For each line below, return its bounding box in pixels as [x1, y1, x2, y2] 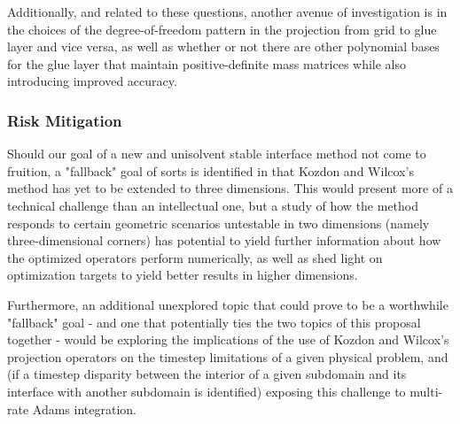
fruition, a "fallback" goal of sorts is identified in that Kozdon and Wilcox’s [7, 161, 414, 180]
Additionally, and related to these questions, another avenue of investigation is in [7, 3, 448, 20]
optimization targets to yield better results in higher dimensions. [7, 266, 358, 284]
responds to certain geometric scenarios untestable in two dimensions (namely [7, 213, 430, 232]
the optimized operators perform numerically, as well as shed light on [7, 248, 383, 266]
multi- [409, 382, 443, 400]
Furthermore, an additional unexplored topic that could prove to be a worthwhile [7, 295, 448, 313]
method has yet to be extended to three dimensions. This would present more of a [7, 179, 453, 197]
